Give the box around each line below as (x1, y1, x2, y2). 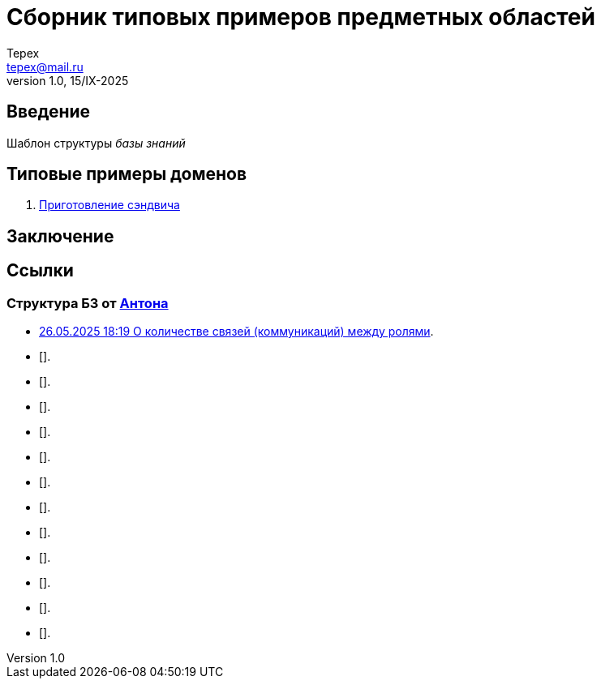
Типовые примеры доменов (6, 164, 247, 185)
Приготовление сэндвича (39, 198, 180, 212)
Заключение (6, 225, 114, 246)
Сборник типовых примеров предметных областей (6, 3, 595, 31)
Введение (6, 101, 91, 122)
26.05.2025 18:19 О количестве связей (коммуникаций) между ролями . (39, 324, 434, 339)
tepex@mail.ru (6, 59, 84, 74)
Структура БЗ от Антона (6, 294, 169, 311)
